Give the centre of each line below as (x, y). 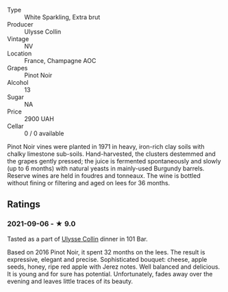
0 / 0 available (44, 133)
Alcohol (18, 82)
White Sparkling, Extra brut (62, 17)
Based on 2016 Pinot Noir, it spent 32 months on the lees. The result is (106, 252)
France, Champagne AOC (60, 61)
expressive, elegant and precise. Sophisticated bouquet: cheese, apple (107, 259)
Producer (20, 24)
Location (20, 53)
